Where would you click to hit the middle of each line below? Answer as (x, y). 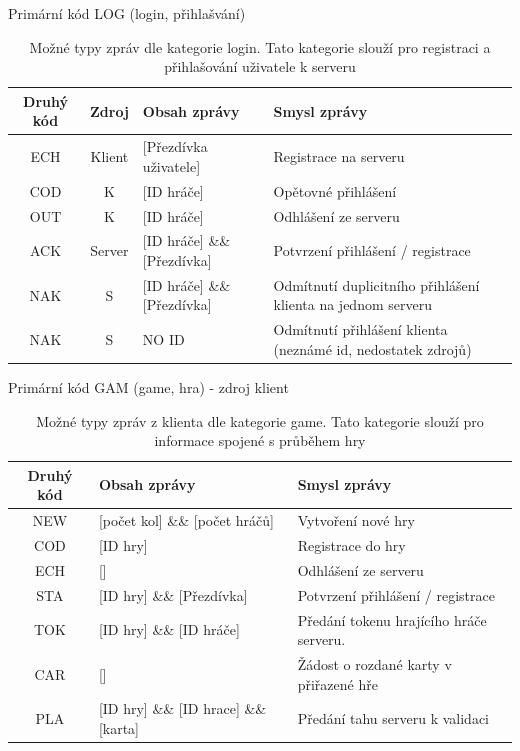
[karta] (119, 727)
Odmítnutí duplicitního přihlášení (376, 284)
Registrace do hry (351, 544)
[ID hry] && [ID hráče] (169, 629)
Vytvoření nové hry (356, 520)
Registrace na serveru (339, 156)
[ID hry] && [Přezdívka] (173, 594)
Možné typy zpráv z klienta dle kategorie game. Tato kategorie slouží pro (260, 420)
